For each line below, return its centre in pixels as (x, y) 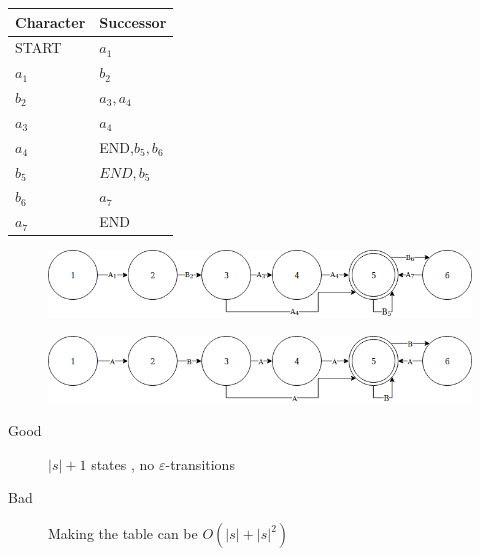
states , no (123, 463)
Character (50, 21)
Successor (133, 21)
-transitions (200, 463)
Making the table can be (123, 533)
